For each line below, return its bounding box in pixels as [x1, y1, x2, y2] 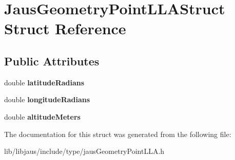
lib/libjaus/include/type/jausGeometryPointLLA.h [4, 146, 165, 156]
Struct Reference [4, 18, 126, 39]
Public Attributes [4, 53, 100, 68]
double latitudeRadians [4, 77, 85, 87]
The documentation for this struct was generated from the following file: [4, 128, 231, 139]
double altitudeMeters [4, 111, 81, 122]
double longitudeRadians [4, 94, 90, 105]
